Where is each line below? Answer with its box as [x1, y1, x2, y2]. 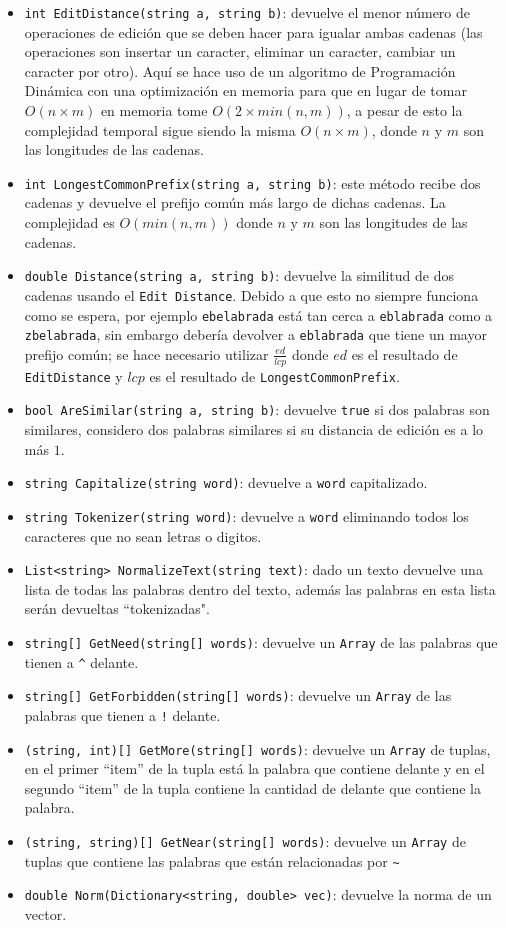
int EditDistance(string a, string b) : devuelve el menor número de [24, 2, 471, 22]
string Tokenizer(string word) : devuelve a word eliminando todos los [24, 505, 469, 526]
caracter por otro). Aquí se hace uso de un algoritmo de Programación [24, 60, 456, 81]
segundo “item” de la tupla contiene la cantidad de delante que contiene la [24, 777, 482, 798]
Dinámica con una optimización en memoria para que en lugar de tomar [24, 80, 467, 101]
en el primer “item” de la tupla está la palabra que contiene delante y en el [24, 758, 485, 779]
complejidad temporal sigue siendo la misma [24, 119, 296, 140]
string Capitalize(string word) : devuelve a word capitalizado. [24, 472, 428, 493]
